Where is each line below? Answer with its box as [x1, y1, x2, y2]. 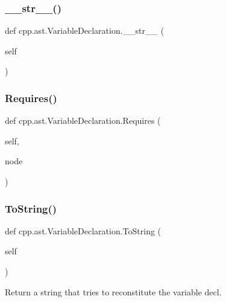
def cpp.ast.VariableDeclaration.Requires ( [5, 114, 161, 127]
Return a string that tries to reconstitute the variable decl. [5, 285, 222, 298]
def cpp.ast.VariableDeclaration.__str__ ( [5, 24, 165, 37]
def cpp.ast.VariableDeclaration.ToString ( [5, 224, 162, 237]
